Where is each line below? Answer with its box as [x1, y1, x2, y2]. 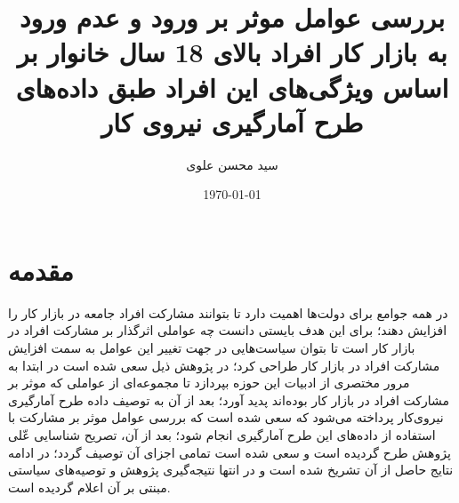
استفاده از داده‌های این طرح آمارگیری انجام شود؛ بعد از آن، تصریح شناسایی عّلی [8, 425, 436, 443]
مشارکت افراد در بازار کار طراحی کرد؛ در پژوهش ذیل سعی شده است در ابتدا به [8, 355, 440, 374]
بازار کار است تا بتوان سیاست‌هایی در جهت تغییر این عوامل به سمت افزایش [8, 339, 415, 356]
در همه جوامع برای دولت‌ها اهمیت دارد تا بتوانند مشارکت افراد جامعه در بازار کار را [8, 303, 448, 322]
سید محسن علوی [186, 155, 278, 173]
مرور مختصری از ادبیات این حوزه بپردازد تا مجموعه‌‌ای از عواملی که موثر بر [8, 373, 410, 392]
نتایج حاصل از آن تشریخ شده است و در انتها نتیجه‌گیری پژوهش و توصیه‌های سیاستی [8, 460, 454, 479]
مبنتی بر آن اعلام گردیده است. [8, 477, 171, 496]
